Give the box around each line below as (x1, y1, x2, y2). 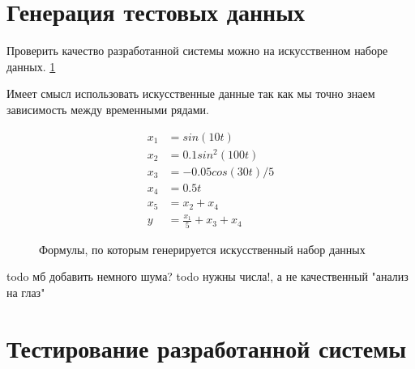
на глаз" (6, 283, 45, 300)
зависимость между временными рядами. (6, 100, 209, 117)
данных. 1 (6, 57, 56, 74)
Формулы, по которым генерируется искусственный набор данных (39, 240, 366, 257)
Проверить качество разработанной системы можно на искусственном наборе (6, 42, 388, 59)
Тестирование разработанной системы (6, 331, 407, 364)
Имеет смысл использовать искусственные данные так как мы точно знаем (6, 85, 375, 102)
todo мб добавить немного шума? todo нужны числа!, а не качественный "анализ (6, 268, 409, 285)
